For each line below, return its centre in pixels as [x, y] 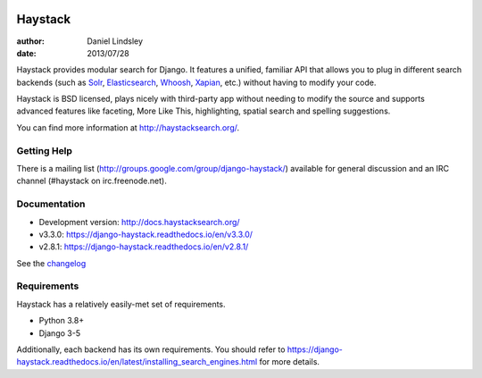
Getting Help [45, 150]
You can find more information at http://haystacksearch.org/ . [128, 127]
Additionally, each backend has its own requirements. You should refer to [151, 349]
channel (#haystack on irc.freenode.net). [91, 181]
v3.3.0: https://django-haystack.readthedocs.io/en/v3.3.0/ [146, 234]
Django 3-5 [59, 333]
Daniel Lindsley [115, 41]
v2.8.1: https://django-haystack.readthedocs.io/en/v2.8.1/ [144, 247]
